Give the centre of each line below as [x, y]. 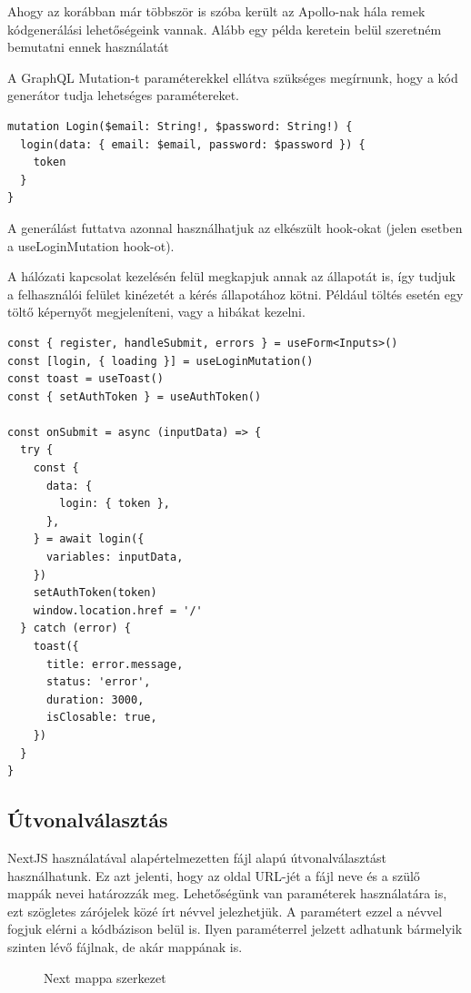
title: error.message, [115, 664]
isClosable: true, [101, 718]
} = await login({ [89, 539]
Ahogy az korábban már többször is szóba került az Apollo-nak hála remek [216, 11]
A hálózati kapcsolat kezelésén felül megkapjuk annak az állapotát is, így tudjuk [231, 276]
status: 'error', [98, 682]
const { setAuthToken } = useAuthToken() [135, 396]
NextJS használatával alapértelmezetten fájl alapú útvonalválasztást [197, 857]
